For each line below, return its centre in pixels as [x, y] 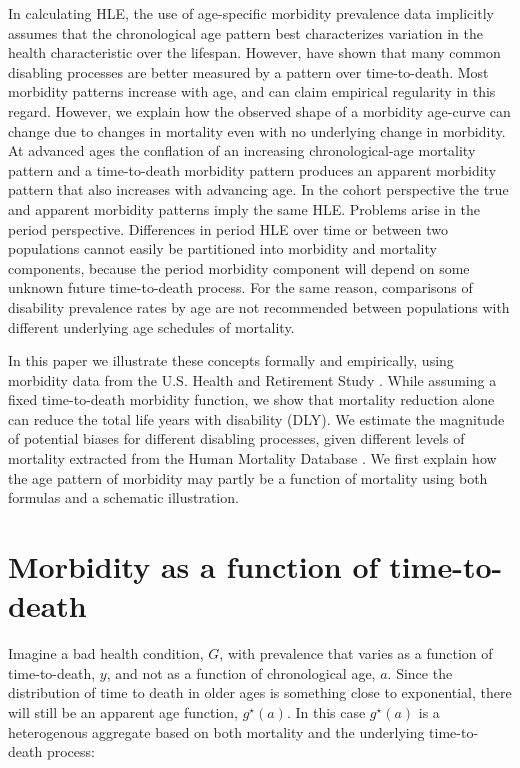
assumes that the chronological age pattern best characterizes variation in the [245, 32]
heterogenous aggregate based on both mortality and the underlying [216, 731]
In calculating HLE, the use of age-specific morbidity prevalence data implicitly [251, 13]
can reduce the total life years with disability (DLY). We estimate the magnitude [256, 418]
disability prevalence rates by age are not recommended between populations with [259, 306]
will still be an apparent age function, [123, 711]
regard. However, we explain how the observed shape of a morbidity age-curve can [259, 110]
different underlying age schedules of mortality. [151, 326]
